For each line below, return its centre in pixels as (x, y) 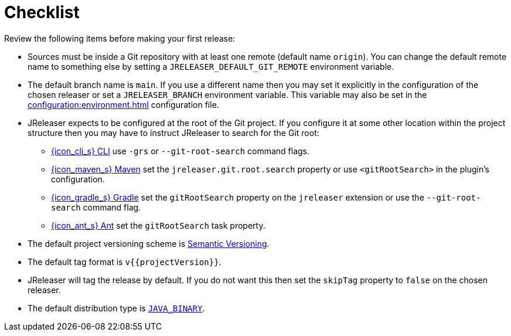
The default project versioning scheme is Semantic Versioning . (149, 243)
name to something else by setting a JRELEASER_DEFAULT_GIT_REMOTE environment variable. (211, 66)
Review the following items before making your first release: (120, 38)
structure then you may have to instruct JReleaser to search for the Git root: (173, 133)
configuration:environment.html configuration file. (123, 104)
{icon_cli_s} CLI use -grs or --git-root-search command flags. (180, 151)
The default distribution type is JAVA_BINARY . (116, 308)
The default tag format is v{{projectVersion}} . (125, 262)
